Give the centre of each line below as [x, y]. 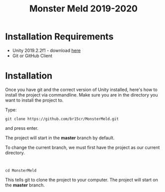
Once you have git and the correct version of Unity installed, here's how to [81, 90]
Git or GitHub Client [32, 56]
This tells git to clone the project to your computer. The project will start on [82, 180]
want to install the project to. [34, 100]
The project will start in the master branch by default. [60, 138]
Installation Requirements [59, 37]
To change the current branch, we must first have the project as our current [82, 147]
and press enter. [22, 128]
